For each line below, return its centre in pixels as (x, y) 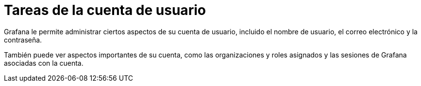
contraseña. (23, 40)
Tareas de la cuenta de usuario (105, 10)
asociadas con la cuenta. (44, 63)
